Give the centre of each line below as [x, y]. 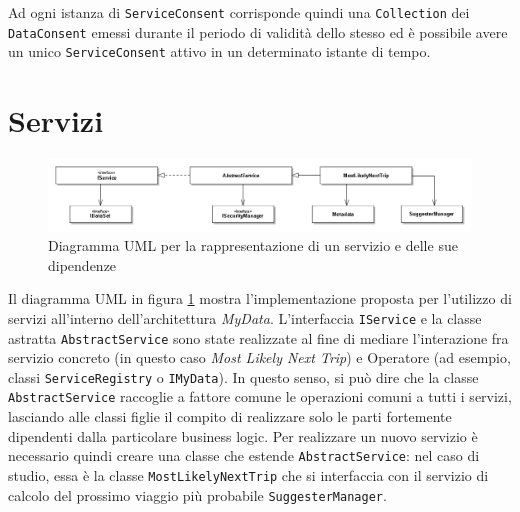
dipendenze [82, 264]
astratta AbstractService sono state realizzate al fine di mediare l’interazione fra [258, 337]
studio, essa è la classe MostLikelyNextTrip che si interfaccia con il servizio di [248, 474]
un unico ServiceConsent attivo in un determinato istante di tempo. [219, 51]
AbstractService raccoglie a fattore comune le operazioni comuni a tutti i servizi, [260, 396]
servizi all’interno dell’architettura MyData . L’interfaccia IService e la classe [245, 317]
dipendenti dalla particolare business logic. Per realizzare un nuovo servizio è [243, 435]
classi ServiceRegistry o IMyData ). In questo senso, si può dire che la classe [243, 376]
